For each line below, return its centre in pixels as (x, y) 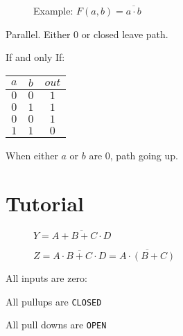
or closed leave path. (125, 34)
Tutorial (45, 203)
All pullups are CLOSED (54, 301)
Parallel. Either (38, 34)
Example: (53, 10)
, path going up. (144, 155)
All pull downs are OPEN (56, 325)
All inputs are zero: (46, 277)
